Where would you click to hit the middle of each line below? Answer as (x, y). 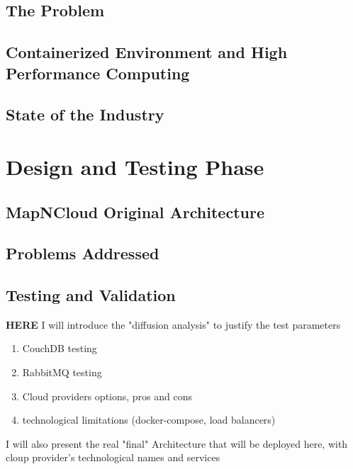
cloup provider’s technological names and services (113, 457)
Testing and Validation (91, 295)
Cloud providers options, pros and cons (107, 396)
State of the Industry (85, 114)
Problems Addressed (83, 253)
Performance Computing (98, 73)
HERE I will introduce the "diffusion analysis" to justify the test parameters (173, 324)
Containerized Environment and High (147, 52)
